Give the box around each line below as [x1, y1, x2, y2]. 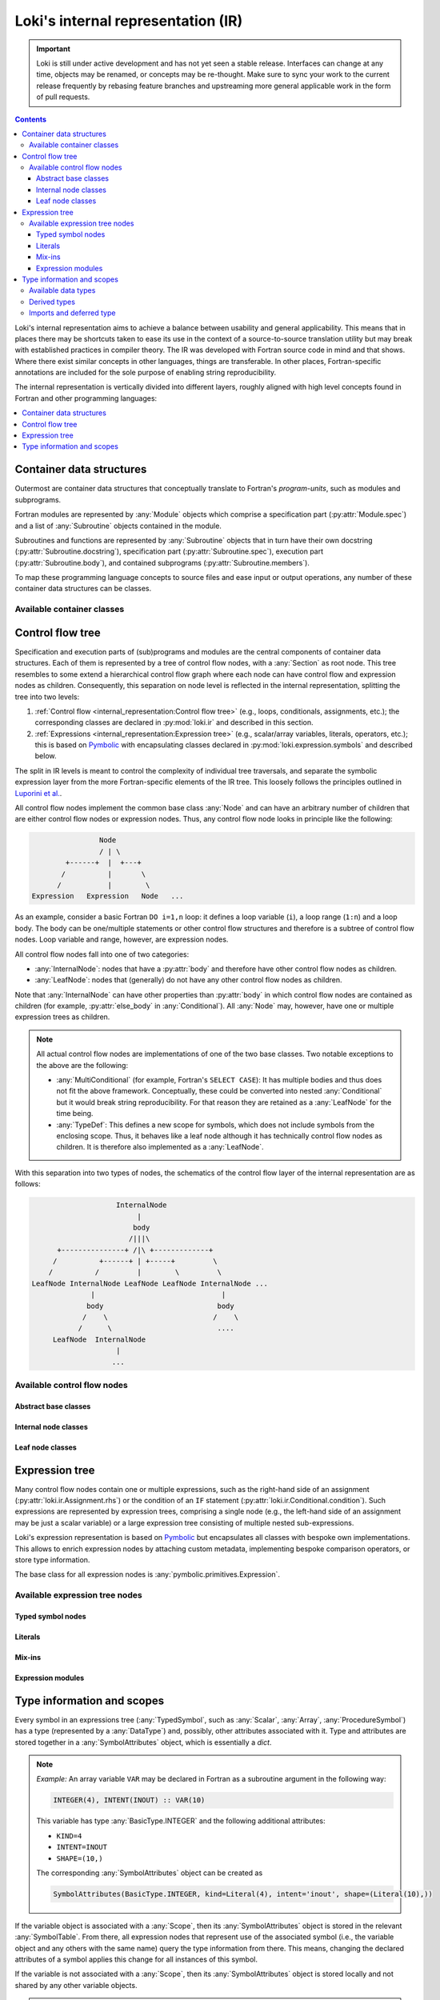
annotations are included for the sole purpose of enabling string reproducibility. [14, 368, 277, 378]
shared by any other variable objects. [14, 1980, 138, 1990]
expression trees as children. [14, 1012, 110, 1022]
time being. [56, 1109, 94, 1118]
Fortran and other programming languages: [14, 393, 158, 403]
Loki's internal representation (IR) [14, 12, 243, 30]
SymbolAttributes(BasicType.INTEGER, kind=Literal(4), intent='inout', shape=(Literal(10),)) [53, 1889, 434, 1898]
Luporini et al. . [14, 788, 62, 798]
